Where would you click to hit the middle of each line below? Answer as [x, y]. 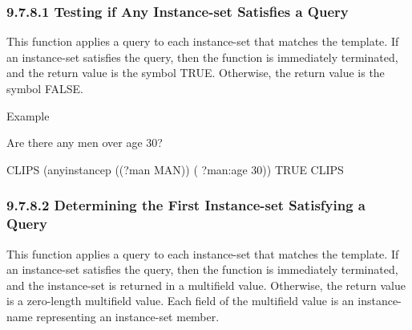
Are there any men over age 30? [85, 143]
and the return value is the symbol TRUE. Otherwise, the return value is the [196, 73]
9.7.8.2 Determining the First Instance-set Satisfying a [186, 205]
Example [28, 115]
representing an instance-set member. [128, 316]
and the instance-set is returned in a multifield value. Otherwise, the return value [206, 285]
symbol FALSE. [45, 88]
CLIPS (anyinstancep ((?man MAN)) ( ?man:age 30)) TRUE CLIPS [175, 169]
